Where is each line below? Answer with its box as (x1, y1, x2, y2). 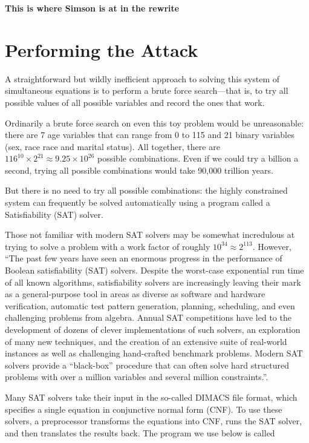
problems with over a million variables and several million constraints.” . (5, 370, 268, 383)
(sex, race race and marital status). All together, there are (5, 140, 220, 153)
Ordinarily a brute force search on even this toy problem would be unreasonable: (5, 116, 304, 129)
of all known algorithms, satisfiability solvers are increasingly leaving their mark (5, 275, 301, 288)
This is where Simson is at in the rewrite (5, 2, 180, 14)
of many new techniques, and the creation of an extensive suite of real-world (5, 335, 287, 347)
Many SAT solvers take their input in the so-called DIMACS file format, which (5, 390, 298, 403)
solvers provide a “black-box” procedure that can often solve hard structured (5, 358, 289, 371)
